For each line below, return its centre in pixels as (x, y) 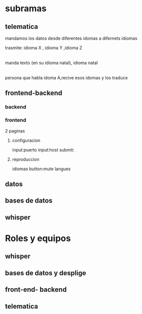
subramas (26, 9)
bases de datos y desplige (46, 273)
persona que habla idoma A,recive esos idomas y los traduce (66, 78)
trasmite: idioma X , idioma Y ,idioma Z (44, 48)
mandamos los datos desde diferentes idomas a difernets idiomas (71, 38)
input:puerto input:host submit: (43, 150)
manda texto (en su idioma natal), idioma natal (51, 63)
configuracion (26, 140)
